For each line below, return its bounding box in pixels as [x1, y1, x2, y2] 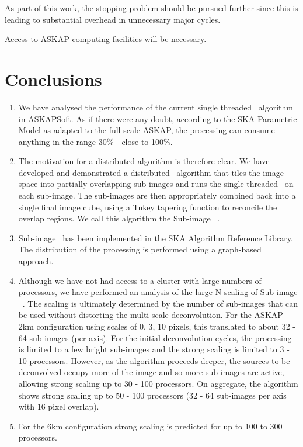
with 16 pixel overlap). [18, 400, 99, 413]
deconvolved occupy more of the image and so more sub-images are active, [18, 366, 284, 378]
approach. [18, 255, 54, 267]
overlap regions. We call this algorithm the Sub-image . [18, 212, 220, 224]
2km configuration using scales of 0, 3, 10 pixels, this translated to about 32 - [18, 320, 296, 332]
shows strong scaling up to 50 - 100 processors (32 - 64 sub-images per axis [18, 389, 287, 401]
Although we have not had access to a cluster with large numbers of [18, 274, 262, 286]
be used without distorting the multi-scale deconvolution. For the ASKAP [18, 309, 283, 321]
